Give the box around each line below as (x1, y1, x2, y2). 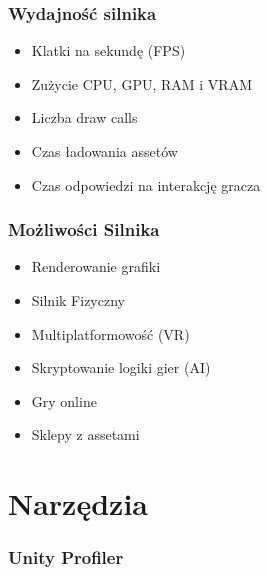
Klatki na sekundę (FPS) (31, 40, 186, 61)
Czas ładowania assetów (31, 141, 178, 161)
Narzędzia (8, 483, 148, 524)
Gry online (31, 390, 97, 411)
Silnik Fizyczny (31, 290, 125, 310)
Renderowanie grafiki (31, 256, 161, 277)
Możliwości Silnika (8, 217, 160, 242)
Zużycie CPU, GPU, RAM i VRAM (31, 73, 253, 94)
